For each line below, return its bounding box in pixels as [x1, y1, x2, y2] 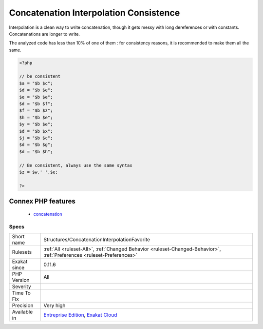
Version [12, 276, 30, 283]
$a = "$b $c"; [19, 81, 53, 86]
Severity [12, 283, 31, 290]
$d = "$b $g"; [19, 142, 53, 147]
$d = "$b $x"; [19, 128, 53, 134]
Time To [12, 289, 31, 296]
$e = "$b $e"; [19, 94, 53, 100]
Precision [12, 302, 34, 308]
